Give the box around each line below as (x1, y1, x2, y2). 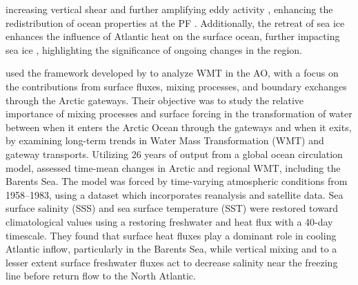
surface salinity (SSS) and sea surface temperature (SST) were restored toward (6, 201, 339, 215)
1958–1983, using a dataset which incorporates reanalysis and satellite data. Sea (6, 187, 344, 202)
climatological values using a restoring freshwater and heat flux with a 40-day (6, 214, 333, 228)
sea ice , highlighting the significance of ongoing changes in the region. (6, 42, 303, 57)
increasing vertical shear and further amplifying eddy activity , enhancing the (6, 2, 333, 16)
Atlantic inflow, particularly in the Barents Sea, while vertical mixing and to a (6, 242, 337, 256)
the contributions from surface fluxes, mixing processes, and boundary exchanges (6, 79, 347, 93)
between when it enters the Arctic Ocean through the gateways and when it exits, (6, 119, 352, 134)
